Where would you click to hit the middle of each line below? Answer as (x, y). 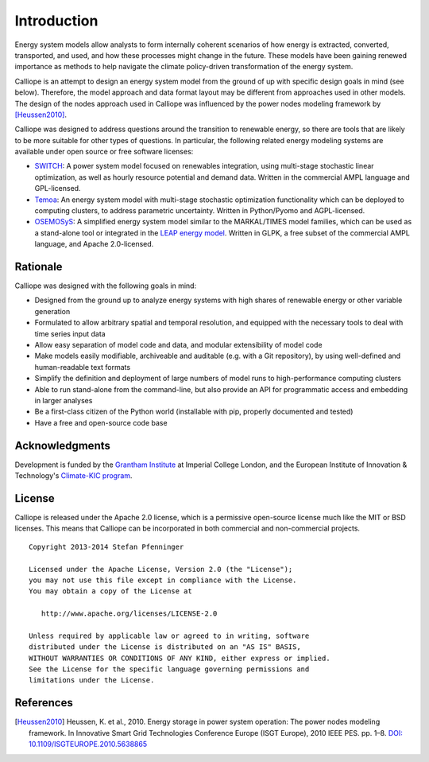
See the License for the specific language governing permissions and (169, 669)
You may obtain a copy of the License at (110, 591)
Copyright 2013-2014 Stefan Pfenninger (106, 546)
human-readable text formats (83, 367)
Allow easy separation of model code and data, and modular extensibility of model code (178, 345)
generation (52, 311)
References (44, 703)
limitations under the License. (92, 680)
